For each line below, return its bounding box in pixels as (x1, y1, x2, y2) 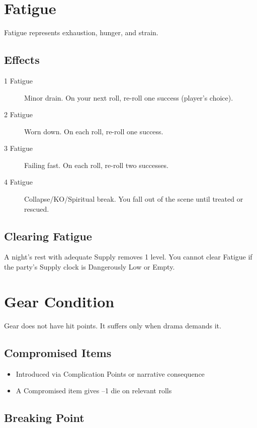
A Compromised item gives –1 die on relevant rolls (16, 385, 172, 396)
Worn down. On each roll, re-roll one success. (24, 126, 163, 136)
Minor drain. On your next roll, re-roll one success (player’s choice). (24, 92, 233, 103)
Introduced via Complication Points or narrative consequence (16, 368, 205, 379)
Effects (4, 52, 40, 67)
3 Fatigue (4, 143, 33, 153)
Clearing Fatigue (4, 228, 92, 243)
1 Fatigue (4, 75, 33, 85)
